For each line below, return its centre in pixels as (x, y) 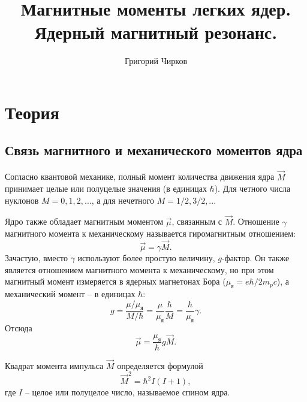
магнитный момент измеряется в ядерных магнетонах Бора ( (115, 281)
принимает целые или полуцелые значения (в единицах (106, 188)
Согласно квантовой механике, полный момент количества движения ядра (140, 176)
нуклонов (22, 200)
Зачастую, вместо (37, 257)
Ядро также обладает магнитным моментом (84, 221)
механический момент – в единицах (70, 293)
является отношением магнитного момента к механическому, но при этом (139, 269)
